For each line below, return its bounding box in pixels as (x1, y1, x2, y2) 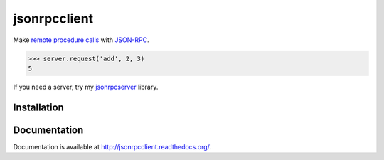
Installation (13, 101, 64, 113)
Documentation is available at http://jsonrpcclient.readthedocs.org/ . (13, 142, 212, 151)
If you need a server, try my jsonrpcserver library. (13, 82, 159, 91)
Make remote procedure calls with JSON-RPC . (13, 36, 149, 44)
